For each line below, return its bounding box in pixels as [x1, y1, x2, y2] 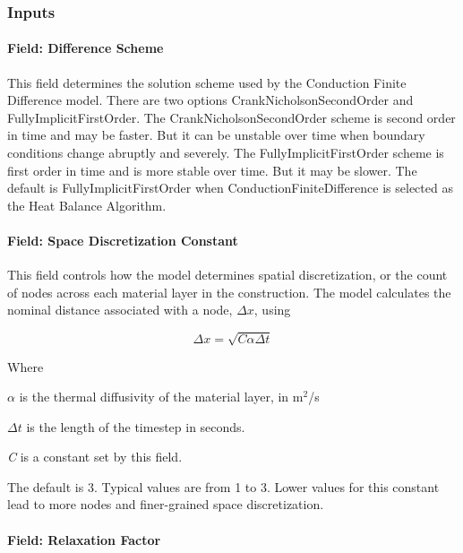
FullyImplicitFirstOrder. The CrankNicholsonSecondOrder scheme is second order [7, 108, 456, 126]
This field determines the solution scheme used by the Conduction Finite [7, 73, 407, 91]
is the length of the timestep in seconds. [26, 417, 245, 436]
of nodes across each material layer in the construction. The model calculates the [7, 282, 451, 301]
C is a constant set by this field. [7, 447, 183, 466]
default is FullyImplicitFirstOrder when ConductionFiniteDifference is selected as [7, 178, 453, 197]
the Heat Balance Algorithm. [7, 195, 167, 214]
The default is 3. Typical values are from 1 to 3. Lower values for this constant [7, 477, 440, 496]
